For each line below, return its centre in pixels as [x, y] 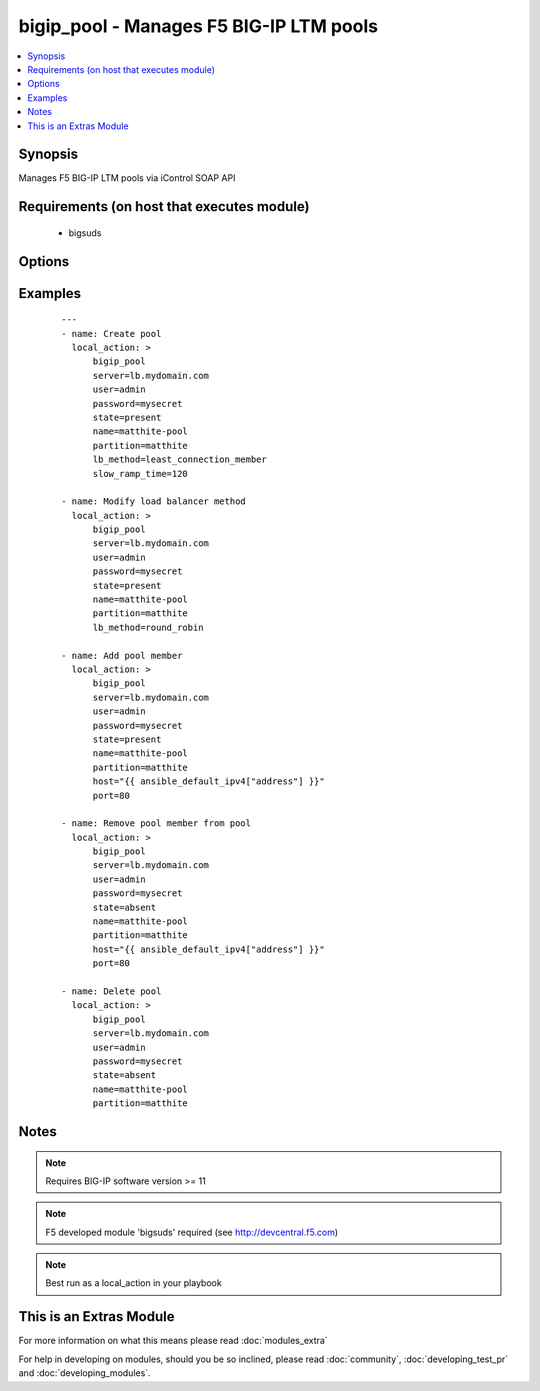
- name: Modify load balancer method [154, 501]
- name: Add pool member [122, 655]
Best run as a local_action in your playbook [133, 1283]
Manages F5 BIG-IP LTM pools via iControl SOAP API [127, 178]
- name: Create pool [111, 333]
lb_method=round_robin [148, 627]
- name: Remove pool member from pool [156, 823]
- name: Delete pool [111, 991]
